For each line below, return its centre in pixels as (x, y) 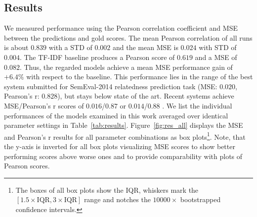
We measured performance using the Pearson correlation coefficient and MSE (121, 28)
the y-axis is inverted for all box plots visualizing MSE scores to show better (120, 146)
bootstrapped (200, 199)
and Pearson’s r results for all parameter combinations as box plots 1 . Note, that (125, 136)
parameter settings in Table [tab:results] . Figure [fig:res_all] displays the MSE (124, 125)
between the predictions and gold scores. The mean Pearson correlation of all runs (128, 37)
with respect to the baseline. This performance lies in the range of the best (140, 77)
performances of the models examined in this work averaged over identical (116, 115)
